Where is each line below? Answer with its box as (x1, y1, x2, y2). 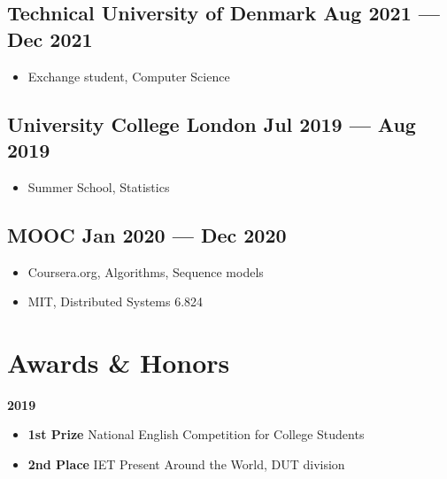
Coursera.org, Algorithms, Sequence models (27, 262, 264, 281)
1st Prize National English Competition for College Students (27, 425, 365, 444)
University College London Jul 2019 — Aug (7, 110, 416, 137)
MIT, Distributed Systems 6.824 (27, 292, 204, 311)
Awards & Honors (7, 344, 230, 380)
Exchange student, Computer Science (27, 66, 230, 85)
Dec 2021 (7, 25, 93, 52)
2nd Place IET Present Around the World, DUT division (27, 455, 345, 474)
